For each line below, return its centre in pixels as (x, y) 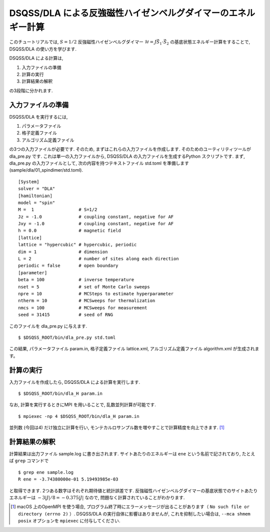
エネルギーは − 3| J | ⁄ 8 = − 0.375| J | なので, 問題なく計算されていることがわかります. (97, 497)
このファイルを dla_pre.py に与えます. (48, 326)
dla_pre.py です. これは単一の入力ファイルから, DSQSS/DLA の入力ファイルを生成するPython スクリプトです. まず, (127, 156)
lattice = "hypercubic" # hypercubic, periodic (77, 245)
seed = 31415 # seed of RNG (66, 315)
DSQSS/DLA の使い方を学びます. (43, 49)
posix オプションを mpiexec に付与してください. (69, 521)
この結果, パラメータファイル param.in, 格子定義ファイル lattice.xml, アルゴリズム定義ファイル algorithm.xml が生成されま (134, 349)
